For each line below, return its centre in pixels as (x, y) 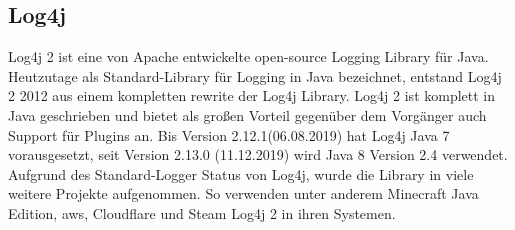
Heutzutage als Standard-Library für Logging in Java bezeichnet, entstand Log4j (255, 75)
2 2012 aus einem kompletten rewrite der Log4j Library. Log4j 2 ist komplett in (252, 95)
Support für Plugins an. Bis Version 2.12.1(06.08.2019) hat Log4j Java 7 (229, 134)
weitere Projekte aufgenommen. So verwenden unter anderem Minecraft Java (243, 193)
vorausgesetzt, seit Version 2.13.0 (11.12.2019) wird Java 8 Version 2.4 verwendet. (258, 154)
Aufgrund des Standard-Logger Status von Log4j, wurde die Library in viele (241, 173)
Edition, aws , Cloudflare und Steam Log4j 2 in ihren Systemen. (202, 212)
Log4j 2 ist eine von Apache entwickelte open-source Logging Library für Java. (248, 56)
